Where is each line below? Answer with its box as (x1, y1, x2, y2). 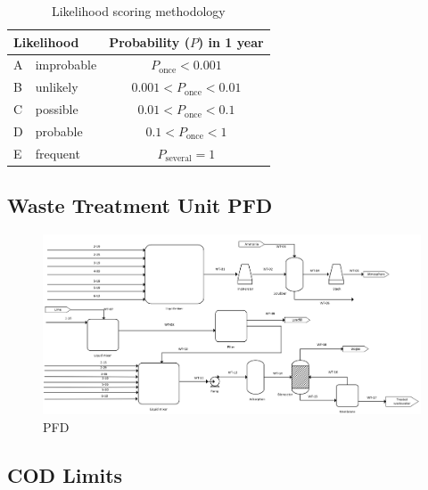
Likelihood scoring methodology (51, 2, 226, 20)
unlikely (35, 78, 78, 96)
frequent (35, 143, 80, 162)
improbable (35, 55, 97, 74)
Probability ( (109, 32, 190, 51)
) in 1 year (197, 32, 264, 51)
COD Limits (7, 461, 123, 488)
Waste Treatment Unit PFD (7, 192, 273, 219)
